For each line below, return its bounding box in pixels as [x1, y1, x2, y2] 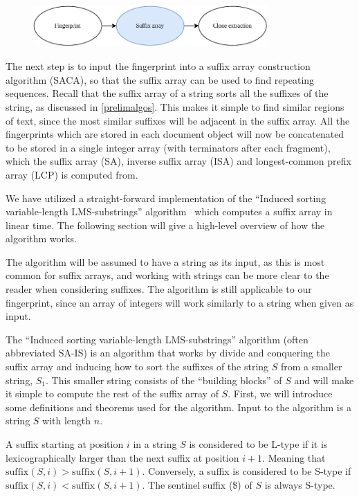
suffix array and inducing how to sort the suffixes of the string [6, 359, 269, 374]
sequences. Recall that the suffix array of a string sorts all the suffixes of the [6, 86, 329, 100]
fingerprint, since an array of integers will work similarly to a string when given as [6, 295, 354, 309]
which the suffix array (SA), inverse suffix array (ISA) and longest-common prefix [6, 154, 351, 168]
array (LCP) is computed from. [6, 167, 138, 181]
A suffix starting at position [6, 437, 124, 451]
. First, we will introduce [228, 386, 333, 401]
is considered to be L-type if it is [189, 437, 328, 451]
